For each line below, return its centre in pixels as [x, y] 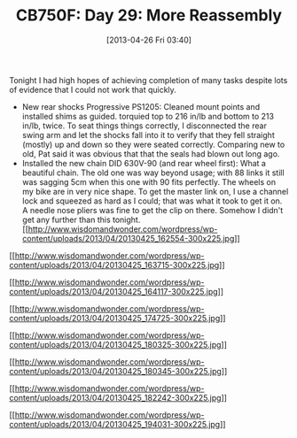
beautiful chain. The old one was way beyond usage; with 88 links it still [153, 173]
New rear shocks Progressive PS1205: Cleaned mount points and [141, 106]
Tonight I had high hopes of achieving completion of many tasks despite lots [148, 80]
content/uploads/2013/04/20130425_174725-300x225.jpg [115, 318]
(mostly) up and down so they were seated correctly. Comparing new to [153, 144]
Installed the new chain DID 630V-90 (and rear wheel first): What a [144, 163]
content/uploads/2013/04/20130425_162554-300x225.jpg [128, 238]
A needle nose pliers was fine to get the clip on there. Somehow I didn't [152, 210]
